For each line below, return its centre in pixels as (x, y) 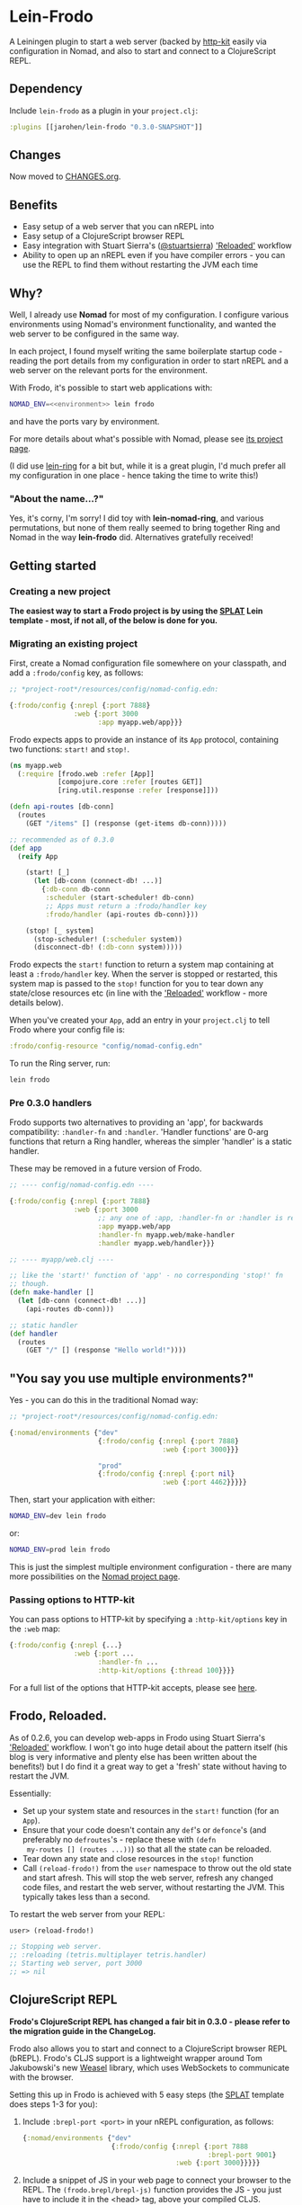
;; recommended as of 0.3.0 (62, 839)
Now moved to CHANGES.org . (65, 176)
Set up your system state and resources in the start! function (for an (151, 1810)
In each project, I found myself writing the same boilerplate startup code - (146, 352)
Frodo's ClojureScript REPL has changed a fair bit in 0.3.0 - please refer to (150, 2022)
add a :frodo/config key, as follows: (76, 673)
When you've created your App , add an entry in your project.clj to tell (140, 1020)
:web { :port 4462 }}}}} (204, 1482)
